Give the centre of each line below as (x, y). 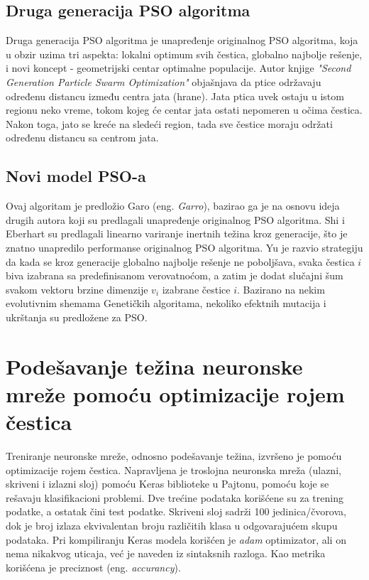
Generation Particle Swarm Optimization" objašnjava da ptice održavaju (164, 81)
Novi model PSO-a (76, 176)
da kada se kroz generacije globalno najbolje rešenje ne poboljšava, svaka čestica (180, 261)
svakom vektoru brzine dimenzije (77, 289)
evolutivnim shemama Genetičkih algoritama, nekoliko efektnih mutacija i (166, 303)
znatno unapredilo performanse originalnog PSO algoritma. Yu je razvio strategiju (184, 247)
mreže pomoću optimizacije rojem (175, 393)
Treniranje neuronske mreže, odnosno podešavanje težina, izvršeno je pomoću (174, 456)
